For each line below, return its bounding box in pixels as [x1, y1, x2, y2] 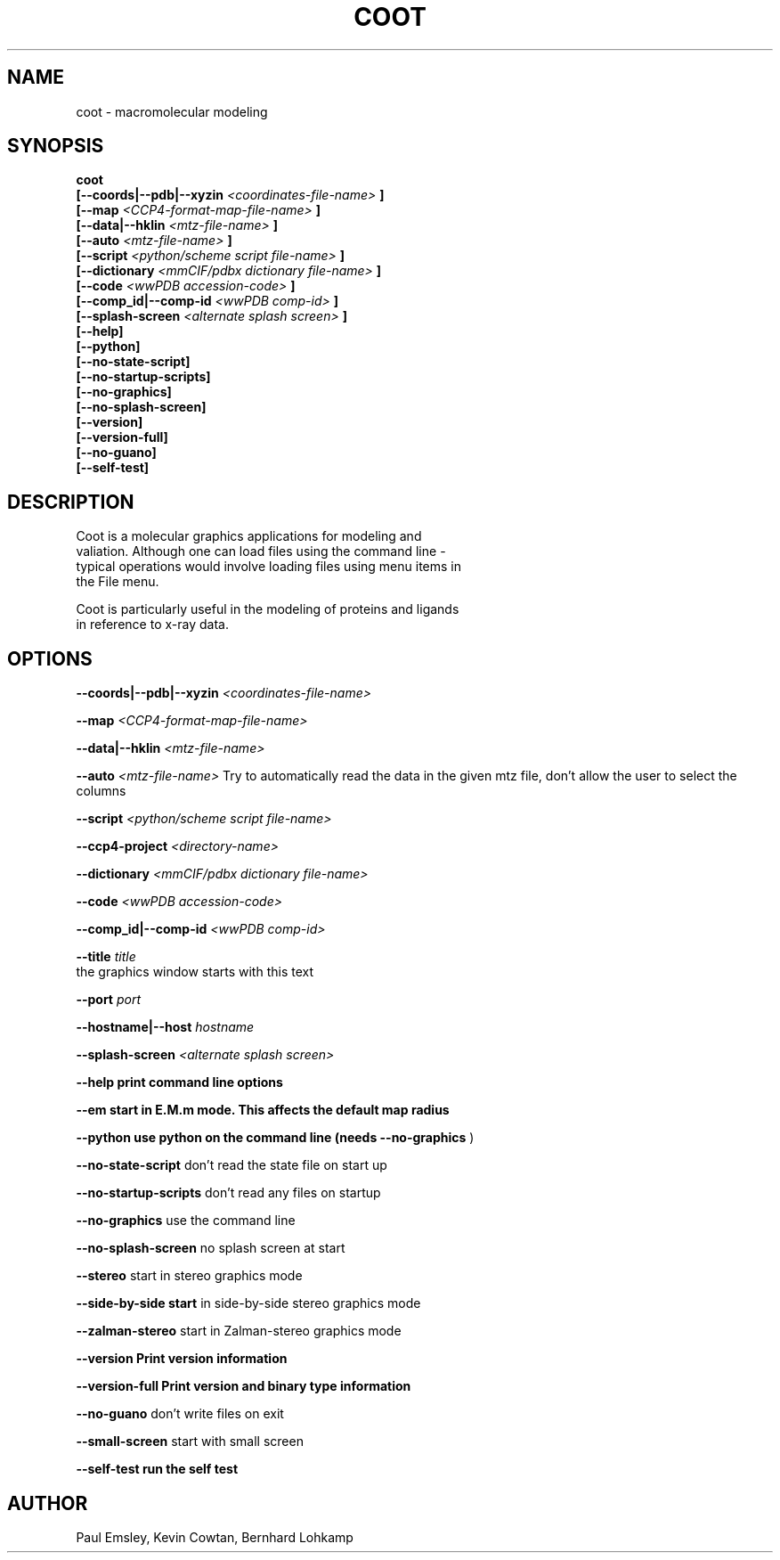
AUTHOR [7, 1491, 88, 1515]
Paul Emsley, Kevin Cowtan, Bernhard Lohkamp [76, 1529, 353, 1545]
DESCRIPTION [7, 490, 134, 513]
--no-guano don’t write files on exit [76, 1406, 284, 1422]
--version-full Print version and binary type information [76, 1378, 411, 1394]
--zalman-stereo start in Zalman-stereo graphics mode [76, 1323, 402, 1339]
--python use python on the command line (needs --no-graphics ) [76, 1130, 475, 1146]
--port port [76, 992, 142, 1008]
